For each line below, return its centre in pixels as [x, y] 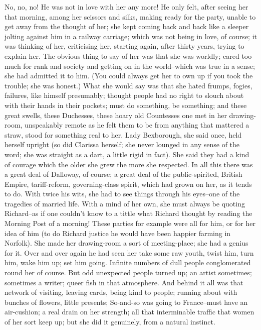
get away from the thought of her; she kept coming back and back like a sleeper [127, 26]
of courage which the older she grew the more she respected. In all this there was [129, 164]
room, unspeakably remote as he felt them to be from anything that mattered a [127, 125]
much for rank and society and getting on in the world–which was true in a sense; [130, 66]
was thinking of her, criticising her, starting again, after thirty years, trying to [124, 46]
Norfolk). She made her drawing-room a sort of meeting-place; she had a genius [126, 243]
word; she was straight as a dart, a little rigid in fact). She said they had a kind [127, 154]
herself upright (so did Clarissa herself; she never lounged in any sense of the [122, 144]
